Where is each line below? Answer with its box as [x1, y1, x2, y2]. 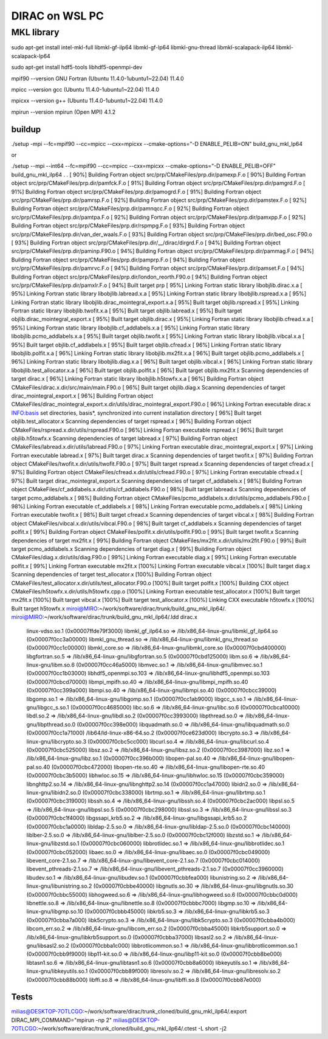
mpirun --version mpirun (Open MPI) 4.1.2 [11, 108, 116, 116]
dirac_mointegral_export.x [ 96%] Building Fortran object [11, 392, 154, 399]
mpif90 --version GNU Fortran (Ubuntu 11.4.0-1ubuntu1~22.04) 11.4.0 [11, 75, 185, 82]
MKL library [11, 27, 60, 38]
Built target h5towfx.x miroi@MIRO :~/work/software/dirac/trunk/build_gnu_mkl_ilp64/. [11, 605, 227, 612]
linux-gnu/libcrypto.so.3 [26, 737, 87, 745]
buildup [11, 124, 41, 134]
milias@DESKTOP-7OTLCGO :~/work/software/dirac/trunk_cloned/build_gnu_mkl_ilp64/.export [11, 1008, 247, 1015]
